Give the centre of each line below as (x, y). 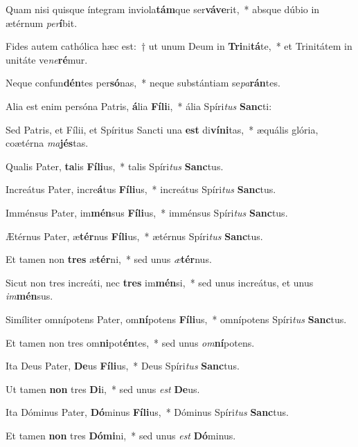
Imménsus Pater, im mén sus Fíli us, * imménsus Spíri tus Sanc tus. (147, 212)
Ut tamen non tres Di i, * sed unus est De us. (103, 389)
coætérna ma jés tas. (47, 143)
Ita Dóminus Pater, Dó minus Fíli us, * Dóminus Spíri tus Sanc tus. (147, 412)
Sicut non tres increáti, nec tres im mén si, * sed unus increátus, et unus (160, 282)
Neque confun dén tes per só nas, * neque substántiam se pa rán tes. (143, 83)
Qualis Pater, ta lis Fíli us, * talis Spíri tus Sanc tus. (115, 166)
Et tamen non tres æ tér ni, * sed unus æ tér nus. (109, 259)
